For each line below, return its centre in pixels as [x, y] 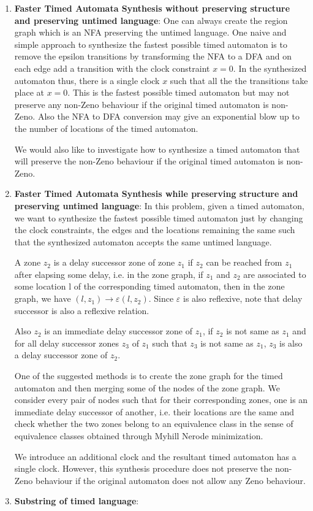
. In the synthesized [270, 68]
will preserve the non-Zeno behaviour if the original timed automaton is [149, 161]
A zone [28, 262]
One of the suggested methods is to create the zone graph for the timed [149, 376]
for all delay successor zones [67, 343]
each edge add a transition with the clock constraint [112, 68]
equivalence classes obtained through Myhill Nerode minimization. [139, 436]
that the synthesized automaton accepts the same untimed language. [143, 241]
